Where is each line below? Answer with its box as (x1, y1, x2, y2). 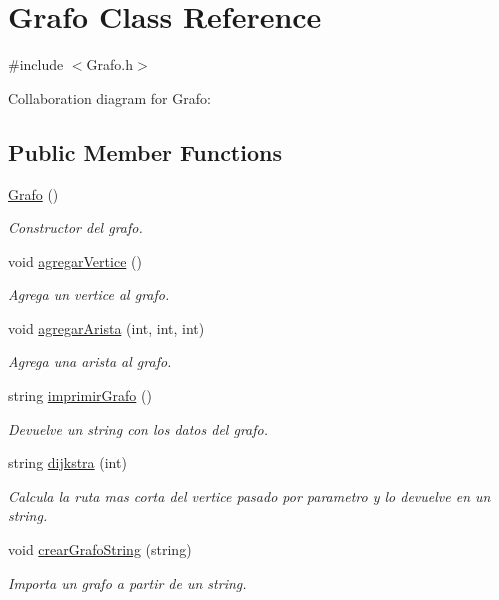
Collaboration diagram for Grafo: (8, 87, 211, 108)
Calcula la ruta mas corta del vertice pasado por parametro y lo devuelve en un (8, 485, 491, 506)
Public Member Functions (8, 136, 282, 167)
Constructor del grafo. (8, 217, 143, 238)
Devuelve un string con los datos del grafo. (8, 418, 268, 439)
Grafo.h (86, 54, 134, 75)
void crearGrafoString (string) (8, 539, 192, 560)
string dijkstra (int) (8, 452, 127, 473)
